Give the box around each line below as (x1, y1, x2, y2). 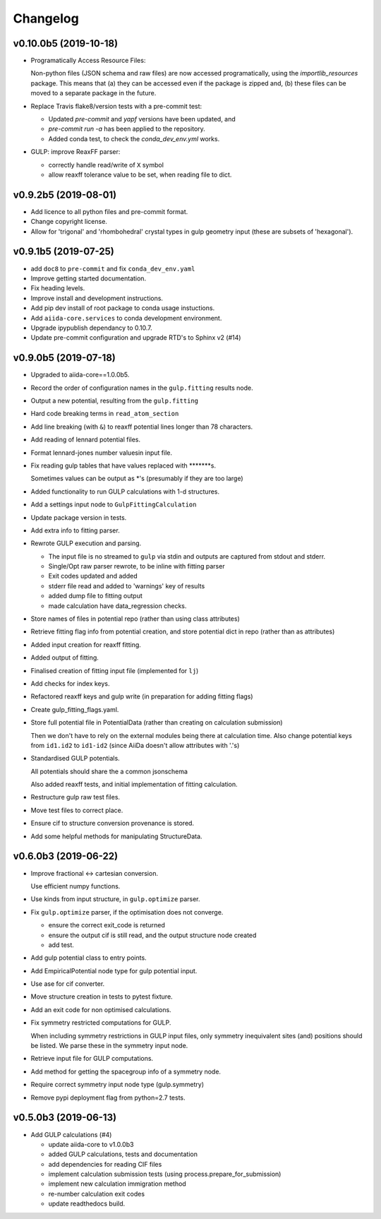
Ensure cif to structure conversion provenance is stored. (30, 819, 194, 828)
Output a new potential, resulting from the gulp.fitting (30, 396, 199, 405)
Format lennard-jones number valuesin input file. (30, 448, 173, 457)
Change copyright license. (30, 218, 107, 226)
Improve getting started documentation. (30, 274, 147, 283)
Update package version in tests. (30, 513, 127, 522)
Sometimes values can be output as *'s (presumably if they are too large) (30, 474, 243, 483)
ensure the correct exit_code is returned (48, 921, 165, 929)
